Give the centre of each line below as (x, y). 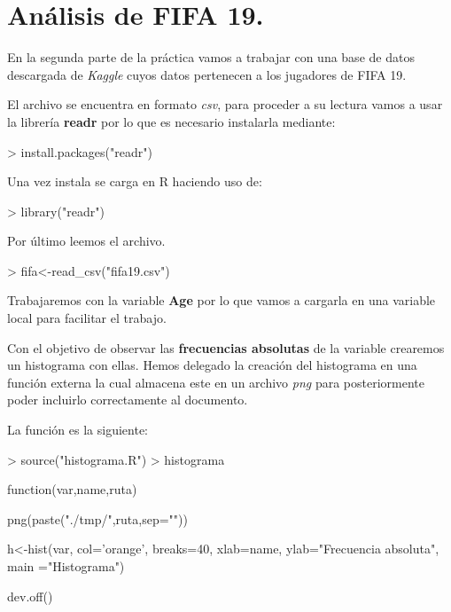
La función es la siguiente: (78, 430)
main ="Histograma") (66, 566)
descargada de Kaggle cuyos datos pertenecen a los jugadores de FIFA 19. (207, 74)
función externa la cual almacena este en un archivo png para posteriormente (216, 382)
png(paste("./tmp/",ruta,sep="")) (97, 518)
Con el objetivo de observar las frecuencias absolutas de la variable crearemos (226, 347)
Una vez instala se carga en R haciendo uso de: (135, 181)
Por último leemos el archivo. (86, 241)
